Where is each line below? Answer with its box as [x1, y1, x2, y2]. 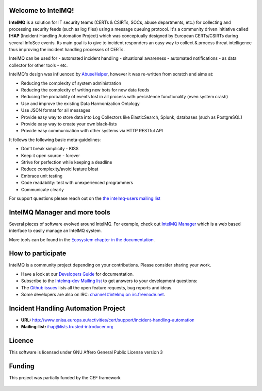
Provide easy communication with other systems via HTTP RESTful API [21, 128, 163, 134]
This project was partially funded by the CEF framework [9, 375, 121, 381]
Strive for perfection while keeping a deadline [21, 159, 113, 165]
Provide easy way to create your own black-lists [21, 121, 117, 126]
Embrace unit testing [21, 173, 63, 178]
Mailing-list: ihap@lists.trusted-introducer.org [21, 324, 114, 330]
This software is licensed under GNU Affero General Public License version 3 [9, 349, 163, 355]
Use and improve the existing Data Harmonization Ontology [21, 100, 140, 107]
